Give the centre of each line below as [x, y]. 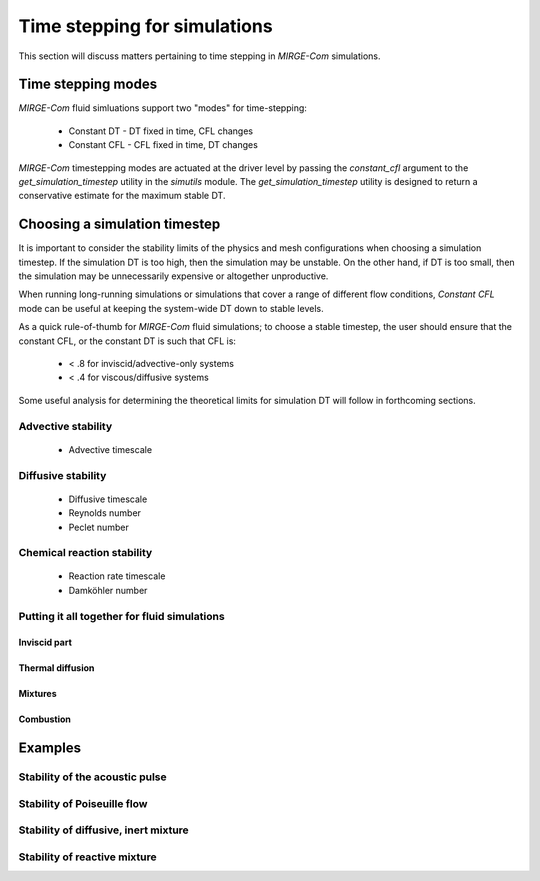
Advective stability [65, 426]
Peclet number [98, 527]
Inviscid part [45, 642]
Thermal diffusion [56, 668]
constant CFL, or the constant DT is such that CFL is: [127, 341]
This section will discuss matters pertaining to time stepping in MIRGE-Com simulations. [199, 56]
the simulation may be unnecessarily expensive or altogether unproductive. [173, 276]
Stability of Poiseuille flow [83, 803]
